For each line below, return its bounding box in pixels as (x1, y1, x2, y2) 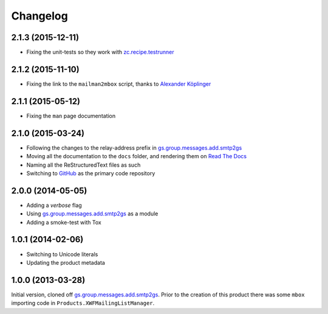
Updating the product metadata (26, 259, 106, 266)
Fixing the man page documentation (26, 112, 116, 119)
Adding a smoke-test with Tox (26, 218, 101, 226)
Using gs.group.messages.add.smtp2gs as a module (26, 210, 159, 217)
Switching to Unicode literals (26, 250, 98, 258)
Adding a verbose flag (26, 201, 82, 209)
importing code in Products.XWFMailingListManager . (11, 299, 155, 307)
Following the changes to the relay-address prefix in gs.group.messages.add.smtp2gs (26, 144, 242, 152)
